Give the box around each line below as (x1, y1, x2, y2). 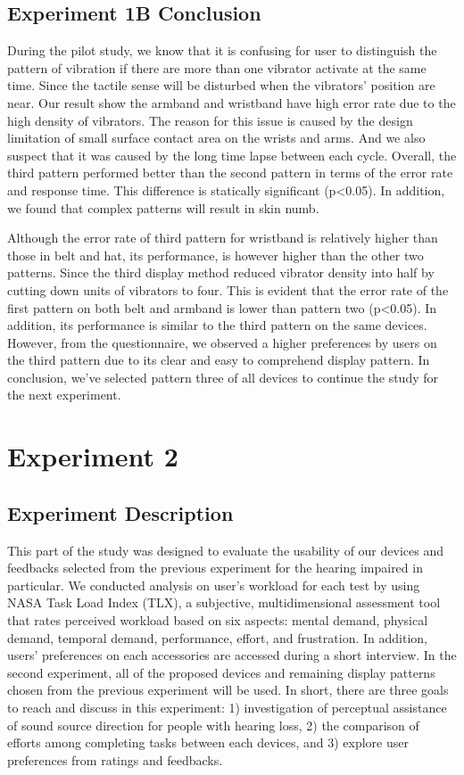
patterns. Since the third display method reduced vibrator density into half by (7, 263, 435, 282)
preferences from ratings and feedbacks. (7, 750, 223, 769)
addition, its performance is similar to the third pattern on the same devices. (7, 316, 427, 334)
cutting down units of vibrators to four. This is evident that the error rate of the (7, 280, 449, 299)
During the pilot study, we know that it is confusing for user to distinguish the (7, 41, 437, 60)
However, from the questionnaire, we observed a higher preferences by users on (7, 333, 437, 351)
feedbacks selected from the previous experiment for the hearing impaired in (7, 558, 423, 577)
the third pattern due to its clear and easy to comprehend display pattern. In (7, 350, 430, 369)
